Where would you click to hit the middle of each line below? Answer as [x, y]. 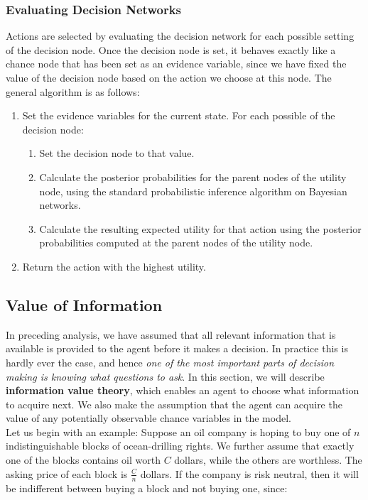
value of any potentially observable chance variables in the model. [148, 418]
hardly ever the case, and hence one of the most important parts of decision [170, 362]
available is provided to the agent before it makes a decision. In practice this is [177, 348]
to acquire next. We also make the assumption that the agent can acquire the [174, 404]
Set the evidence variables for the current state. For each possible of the [179, 115]
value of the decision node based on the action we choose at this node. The [169, 77]
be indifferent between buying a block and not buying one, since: [147, 488]
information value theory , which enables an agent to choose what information [183, 390]
